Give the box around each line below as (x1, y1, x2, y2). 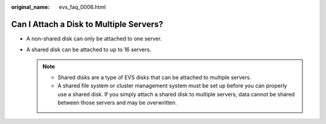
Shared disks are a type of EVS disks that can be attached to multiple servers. (57, 74, 252, 81)
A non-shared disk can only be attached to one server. (26, 35, 162, 42)
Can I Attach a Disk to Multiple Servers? (11, 19, 164, 29)
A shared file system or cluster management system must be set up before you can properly (57, 82, 287, 90)
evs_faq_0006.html (59, 4, 106, 10)
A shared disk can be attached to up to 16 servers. (26, 46, 152, 54)
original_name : (11, 4, 50, 10)
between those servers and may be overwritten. (57, 99, 177, 107)
